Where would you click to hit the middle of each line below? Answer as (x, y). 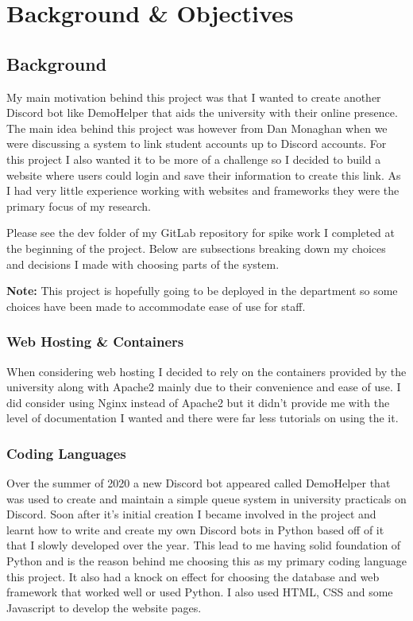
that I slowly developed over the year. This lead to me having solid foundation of (204, 545)
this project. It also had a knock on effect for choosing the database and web (193, 576)
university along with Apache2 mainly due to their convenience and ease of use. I (204, 387)
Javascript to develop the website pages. (104, 607)
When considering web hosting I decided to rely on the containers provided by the (206, 371)
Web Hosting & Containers (95, 342)
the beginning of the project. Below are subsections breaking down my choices (196, 248)
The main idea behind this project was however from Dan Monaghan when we (197, 128)
